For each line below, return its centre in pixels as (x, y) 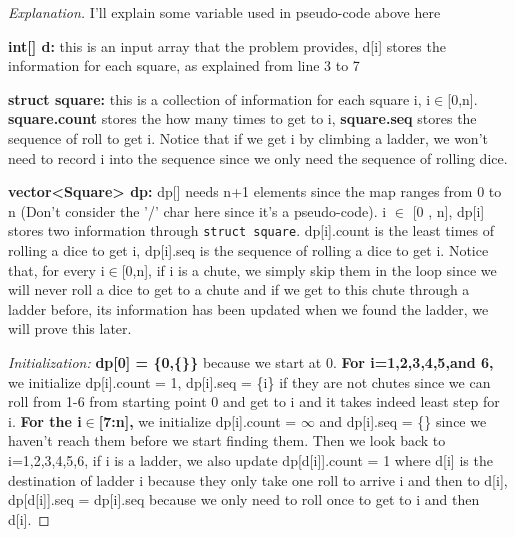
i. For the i (45, 420)
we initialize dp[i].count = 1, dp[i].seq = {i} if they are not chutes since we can (249, 381)
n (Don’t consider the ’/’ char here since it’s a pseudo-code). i (197, 210)
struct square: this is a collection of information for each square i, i (219, 98)
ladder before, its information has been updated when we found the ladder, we (248, 308)
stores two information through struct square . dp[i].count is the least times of (251, 230)
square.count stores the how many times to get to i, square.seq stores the (242, 118)
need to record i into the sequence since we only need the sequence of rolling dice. (258, 157)
